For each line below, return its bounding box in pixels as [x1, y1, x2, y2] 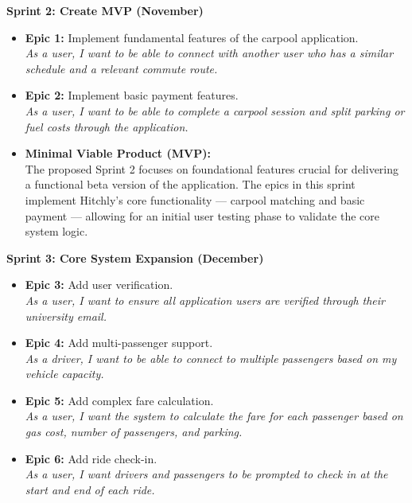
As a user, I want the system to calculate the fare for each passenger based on [25, 407, 403, 424]
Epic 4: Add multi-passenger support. [25, 334, 213, 351]
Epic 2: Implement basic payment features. [25, 87, 239, 103]
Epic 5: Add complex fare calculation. [25, 392, 214, 408]
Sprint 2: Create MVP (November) [6, 2, 204, 18]
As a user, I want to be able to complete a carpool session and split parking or [25, 102, 405, 119]
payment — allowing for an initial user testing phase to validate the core [25, 207, 380, 224]
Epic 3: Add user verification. [25, 276, 173, 293]
